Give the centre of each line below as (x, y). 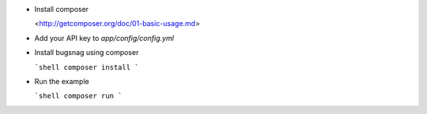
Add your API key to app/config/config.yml (104, 38)
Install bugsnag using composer (87, 53)
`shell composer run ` (78, 96)
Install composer (62, 9)
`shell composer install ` (87, 67)
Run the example (62, 81)
